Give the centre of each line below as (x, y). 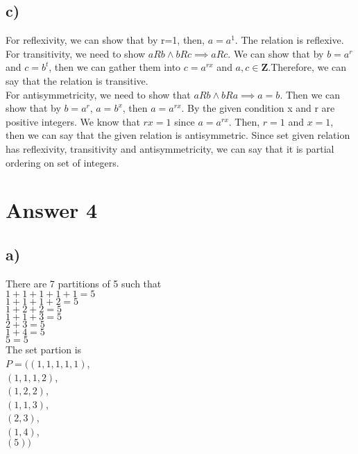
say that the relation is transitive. (77, 80)
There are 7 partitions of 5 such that (84, 283)
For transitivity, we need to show (76, 53)
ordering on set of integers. (62, 162)
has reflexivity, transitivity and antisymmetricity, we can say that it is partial (170, 148)
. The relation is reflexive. (289, 40)
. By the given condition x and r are (258, 108)
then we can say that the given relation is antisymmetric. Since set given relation (178, 135)
